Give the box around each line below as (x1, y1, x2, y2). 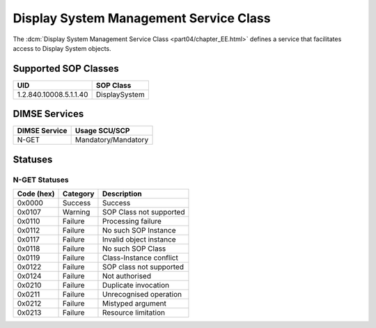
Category (63, 189, 95, 198)
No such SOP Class (102, 244, 166, 253)
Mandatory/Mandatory (75, 135, 149, 145)
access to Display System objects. (13, 44, 111, 52)
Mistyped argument (102, 299, 166, 309)
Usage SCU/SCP (75, 126, 130, 136)
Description (102, 189, 142, 198)
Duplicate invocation (102, 281, 170, 290)
